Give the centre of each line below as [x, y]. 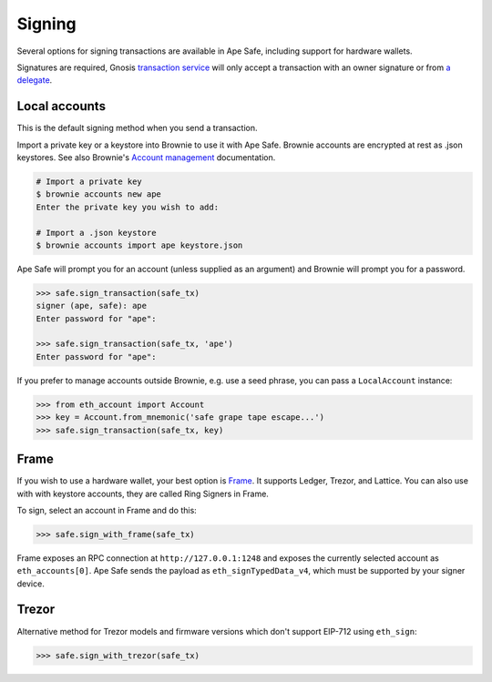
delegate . [35, 80]
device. [31, 584]
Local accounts [61, 106]
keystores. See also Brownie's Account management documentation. [146, 158]
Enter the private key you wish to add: [127, 207]
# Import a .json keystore [96, 233]
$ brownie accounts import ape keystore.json [139, 245]
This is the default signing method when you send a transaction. [138, 128]
